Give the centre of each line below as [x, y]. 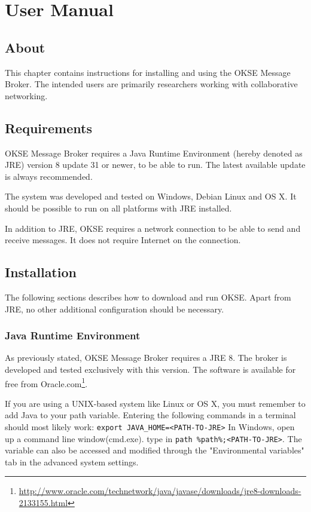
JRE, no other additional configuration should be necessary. [115, 309]
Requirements [48, 128]
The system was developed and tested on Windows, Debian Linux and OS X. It [151, 196]
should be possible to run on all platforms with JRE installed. [118, 208]
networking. [26, 95]
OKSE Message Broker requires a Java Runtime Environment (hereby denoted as [154, 153]
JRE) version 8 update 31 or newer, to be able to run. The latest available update [155, 165]
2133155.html [43, 503]
